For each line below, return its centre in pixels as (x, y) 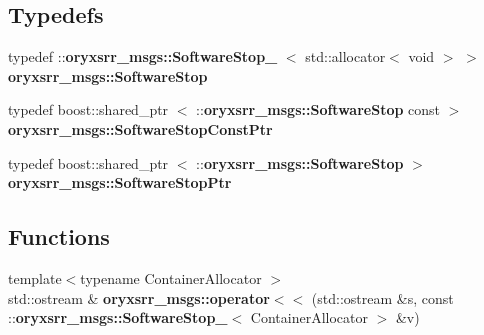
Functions (59, 236)
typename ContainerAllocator (171, 277)
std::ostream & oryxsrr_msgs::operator (139, 297)
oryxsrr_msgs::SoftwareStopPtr (120, 182)
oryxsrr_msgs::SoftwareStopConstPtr (140, 128)
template (35, 277)
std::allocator (345, 56)
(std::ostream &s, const (382, 297)
